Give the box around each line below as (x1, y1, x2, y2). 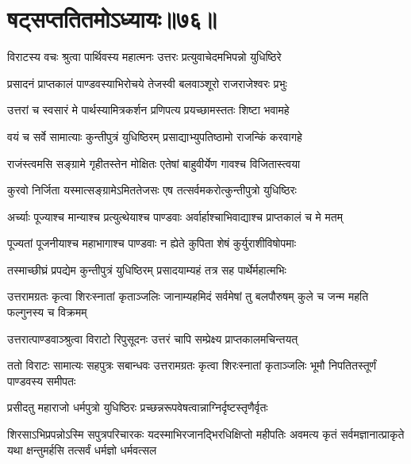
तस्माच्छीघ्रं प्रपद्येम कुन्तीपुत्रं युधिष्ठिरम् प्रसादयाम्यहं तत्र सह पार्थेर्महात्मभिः (7, 261, 286, 278)
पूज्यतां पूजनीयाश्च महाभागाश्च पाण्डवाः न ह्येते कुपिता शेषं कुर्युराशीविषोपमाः (7, 235, 296, 251)
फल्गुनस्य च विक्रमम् (7, 304, 87, 320)
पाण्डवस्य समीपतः (7, 372, 76, 389)
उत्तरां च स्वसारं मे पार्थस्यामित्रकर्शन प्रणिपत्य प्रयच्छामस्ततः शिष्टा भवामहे (7, 102, 290, 118)
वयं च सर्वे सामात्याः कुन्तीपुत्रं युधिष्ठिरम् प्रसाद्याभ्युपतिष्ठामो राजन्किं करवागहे (7, 128, 302, 144)
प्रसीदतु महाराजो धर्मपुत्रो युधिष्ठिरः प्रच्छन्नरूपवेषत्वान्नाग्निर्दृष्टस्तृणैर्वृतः (7, 399, 268, 416)
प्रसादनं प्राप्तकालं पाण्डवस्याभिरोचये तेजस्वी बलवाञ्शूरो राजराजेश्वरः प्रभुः (7, 75, 287, 91)
